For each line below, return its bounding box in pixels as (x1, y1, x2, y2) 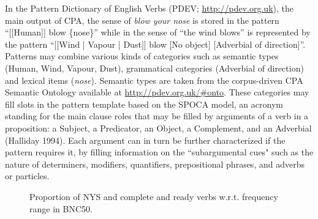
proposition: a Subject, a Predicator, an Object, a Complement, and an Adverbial (5, 121, 312, 134)
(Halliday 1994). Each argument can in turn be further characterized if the (5, 133, 286, 146)
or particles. (5, 169, 50, 182)
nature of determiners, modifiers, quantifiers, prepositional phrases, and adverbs (5, 157, 305, 170)
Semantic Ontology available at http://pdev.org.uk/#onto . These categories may (5, 86, 309, 98)
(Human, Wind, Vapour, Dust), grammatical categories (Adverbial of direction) (5, 61, 304, 74)
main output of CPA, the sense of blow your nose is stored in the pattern (5, 13, 279, 26)
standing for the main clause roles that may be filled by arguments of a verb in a (5, 109, 309, 122)
